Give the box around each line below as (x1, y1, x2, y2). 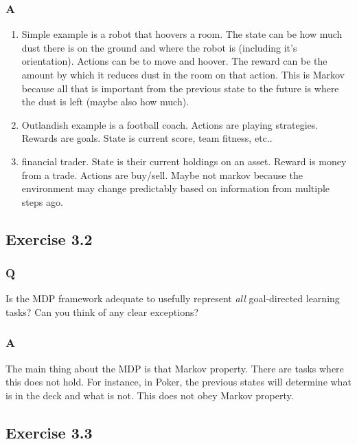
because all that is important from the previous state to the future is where (21, 81, 339, 95)
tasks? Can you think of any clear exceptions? (5, 304, 199, 319)
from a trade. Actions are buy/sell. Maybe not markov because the (21, 167, 303, 182)
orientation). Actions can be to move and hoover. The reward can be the (21, 54, 327, 68)
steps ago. (21, 194, 63, 209)
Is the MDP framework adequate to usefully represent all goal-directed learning (5, 291, 340, 306)
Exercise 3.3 (5, 421, 93, 443)
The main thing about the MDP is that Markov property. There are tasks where (5, 361, 344, 375)
